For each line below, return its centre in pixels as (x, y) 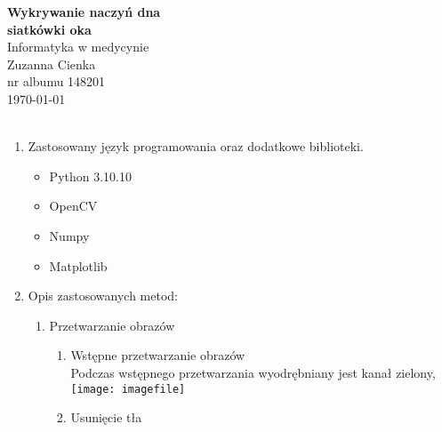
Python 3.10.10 (90, 176)
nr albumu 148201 (56, 81)
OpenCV (73, 206)
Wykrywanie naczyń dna (84, 12)
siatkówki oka (49, 29)
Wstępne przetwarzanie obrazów (158, 355)
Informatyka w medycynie (78, 47)
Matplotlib (78, 265)
